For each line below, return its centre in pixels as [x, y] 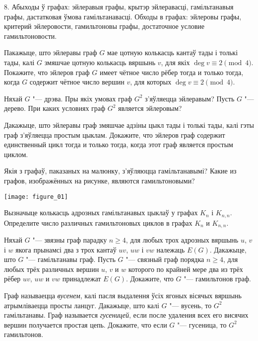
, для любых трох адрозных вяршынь [182, 240]
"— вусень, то [191, 305]
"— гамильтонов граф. [217, 279]
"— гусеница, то [202, 324]
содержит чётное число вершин [77, 82]
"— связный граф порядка [165, 259]
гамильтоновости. [31, 36]
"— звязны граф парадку [70, 240]
